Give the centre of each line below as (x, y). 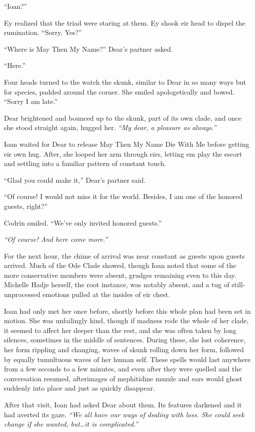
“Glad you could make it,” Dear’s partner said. (75, 180)
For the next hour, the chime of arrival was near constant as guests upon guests (125, 255)
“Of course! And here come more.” (56, 239)
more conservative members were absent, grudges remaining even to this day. (120, 275)
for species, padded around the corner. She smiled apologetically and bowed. (119, 91)
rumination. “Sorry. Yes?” (43, 32)
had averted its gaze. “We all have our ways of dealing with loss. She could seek (124, 414)
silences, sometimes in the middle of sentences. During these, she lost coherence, (125, 340)
